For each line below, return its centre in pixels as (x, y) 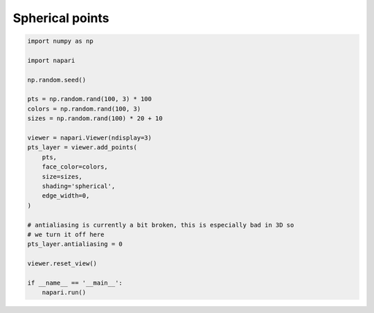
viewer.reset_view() (62, 264)
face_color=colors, (75, 167)
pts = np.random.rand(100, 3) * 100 (90, 99)
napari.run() (64, 293)
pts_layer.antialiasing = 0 (75, 244)
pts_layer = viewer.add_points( (82, 148)
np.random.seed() (57, 80)
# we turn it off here (66, 234)
